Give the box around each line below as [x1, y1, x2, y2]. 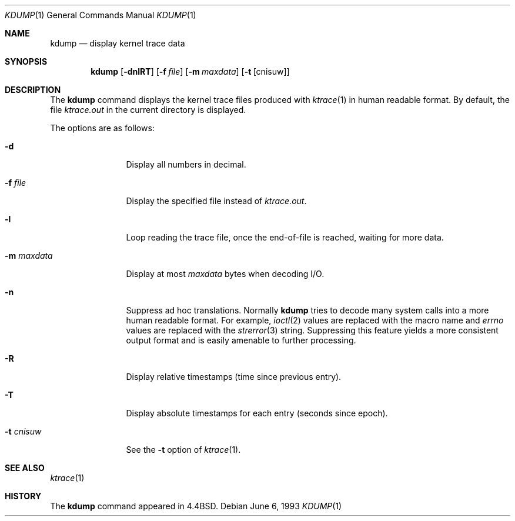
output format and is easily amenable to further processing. [126, 335, 356, 345]
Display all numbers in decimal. [126, 159, 246, 169]
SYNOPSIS [5, 56, 48, 66]
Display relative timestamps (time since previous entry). [126, 372, 342, 382]
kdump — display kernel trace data [50, 38, 185, 48]
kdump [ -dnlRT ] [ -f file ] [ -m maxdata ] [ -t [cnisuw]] [91, 66, 290, 76]
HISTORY [5, 491, 42, 501]
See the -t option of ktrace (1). [126, 445, 241, 455]
